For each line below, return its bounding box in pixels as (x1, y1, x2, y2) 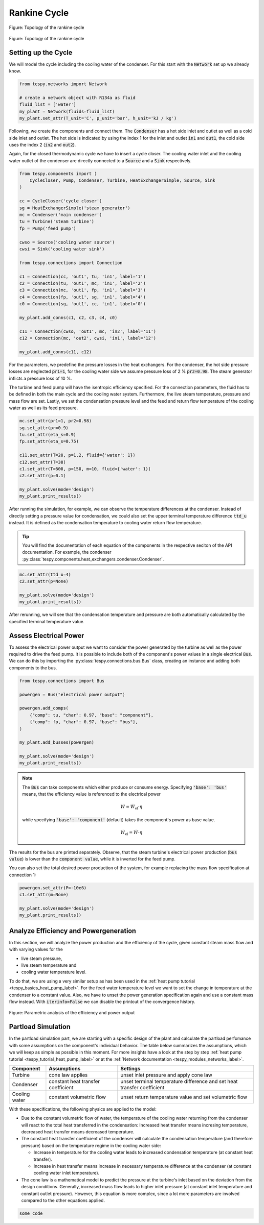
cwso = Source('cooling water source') (19, 239, 115, 245)
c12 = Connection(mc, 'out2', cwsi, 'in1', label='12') (19, 336, 156, 341)
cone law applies (48, 1071, 88, 1078)
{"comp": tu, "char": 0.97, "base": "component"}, (29, 712, 154, 718)
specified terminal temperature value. (9, 618, 85, 624)
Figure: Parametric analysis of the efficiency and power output (9, 1010, 135, 1016)
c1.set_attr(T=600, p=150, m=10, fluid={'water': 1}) (19, 466, 151, 471)
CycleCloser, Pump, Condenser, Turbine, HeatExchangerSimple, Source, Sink (29, 178, 216, 183)
